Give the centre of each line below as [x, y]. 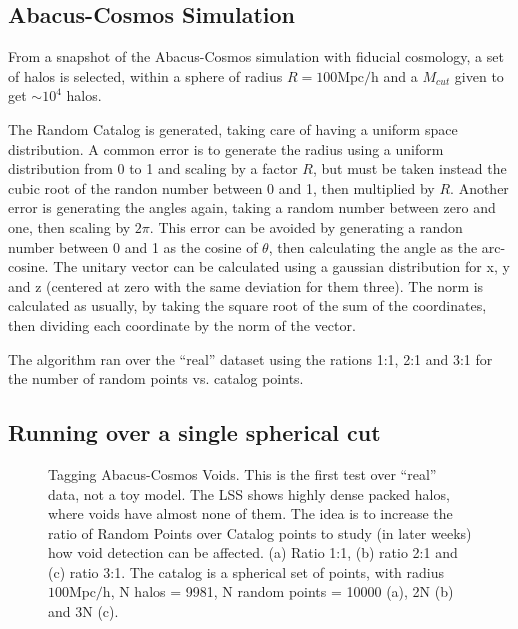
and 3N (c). [83, 611]
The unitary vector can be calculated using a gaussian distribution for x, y [281, 266]
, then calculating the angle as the [373, 246]
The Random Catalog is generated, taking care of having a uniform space [233, 128]
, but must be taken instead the [409, 168]
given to [479, 75]
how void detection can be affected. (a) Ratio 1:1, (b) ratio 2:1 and [253, 552]
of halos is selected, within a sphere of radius [145, 75]
